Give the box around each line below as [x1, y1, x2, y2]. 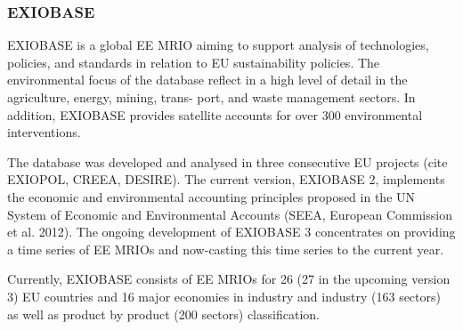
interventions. [7, 123, 81, 141]
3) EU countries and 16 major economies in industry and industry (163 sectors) [7, 286, 441, 305]
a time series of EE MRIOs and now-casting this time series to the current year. [7, 239, 444, 258]
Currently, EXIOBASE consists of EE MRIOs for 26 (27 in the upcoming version [7, 270, 451, 288]
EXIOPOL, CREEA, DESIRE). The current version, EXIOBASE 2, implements [7, 170, 445, 189]
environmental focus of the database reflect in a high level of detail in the [7, 70, 408, 89]
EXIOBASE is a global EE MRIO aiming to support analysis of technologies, [7, 36, 429, 54]
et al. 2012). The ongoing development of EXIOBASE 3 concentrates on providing [7, 222, 456, 241]
